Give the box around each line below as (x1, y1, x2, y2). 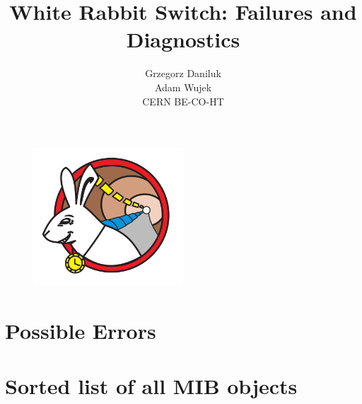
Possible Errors (5, 316, 156, 345)
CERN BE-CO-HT (142, 93, 224, 108)
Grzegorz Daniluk (145, 66, 221, 81)
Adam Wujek (154, 79, 212, 94)
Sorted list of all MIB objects (5, 371, 298, 400)
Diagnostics (126, 25, 240, 54)
